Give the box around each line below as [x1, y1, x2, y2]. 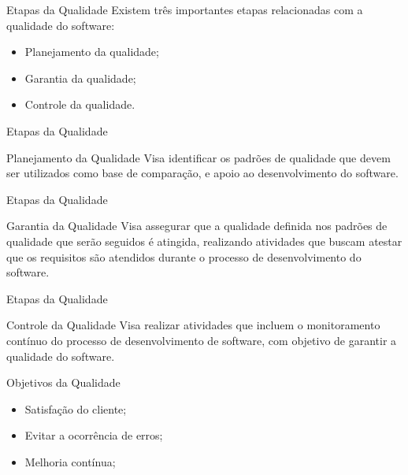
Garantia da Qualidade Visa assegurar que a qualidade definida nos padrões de [6, 217, 388, 234]
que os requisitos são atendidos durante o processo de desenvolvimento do [6, 248, 362, 265]
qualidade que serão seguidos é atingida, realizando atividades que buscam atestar [6, 232, 402, 249]
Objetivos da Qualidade [6, 374, 121, 391]
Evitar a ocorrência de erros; [24, 427, 163, 443]
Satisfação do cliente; [24, 400, 127, 417]
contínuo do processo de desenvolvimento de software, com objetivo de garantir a [6, 332, 397, 348]
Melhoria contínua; [24, 453, 116, 469]
